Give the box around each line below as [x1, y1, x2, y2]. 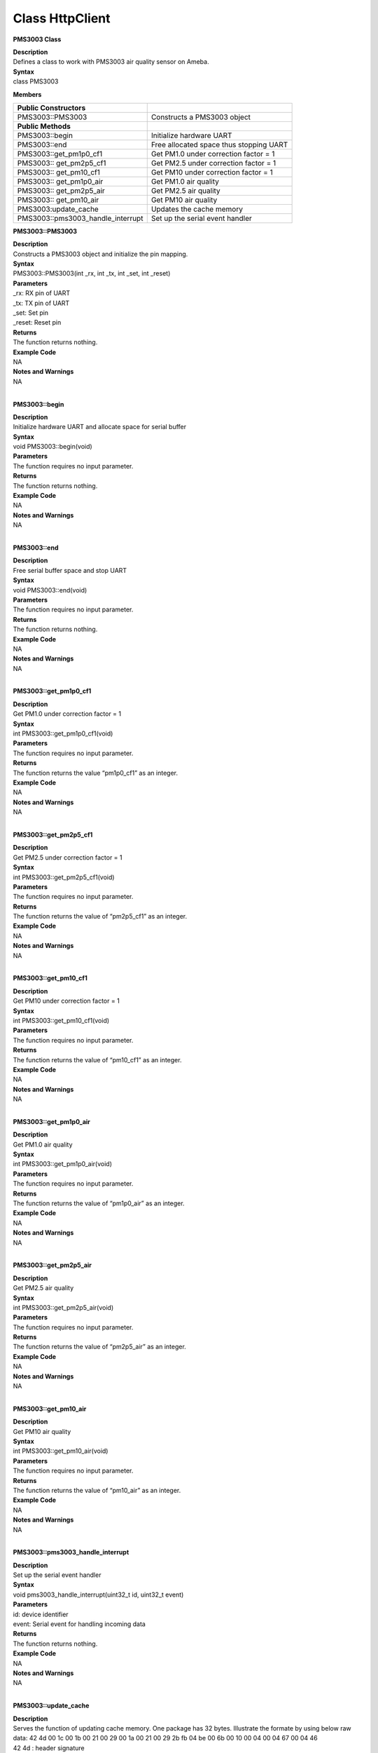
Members [13, 90, 42, 98]
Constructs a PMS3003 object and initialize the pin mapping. [13, 250, 188, 258]
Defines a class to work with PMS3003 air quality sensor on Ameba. [13, 57, 209, 66]
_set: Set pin [13, 309, 49, 317]
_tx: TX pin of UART [13, 299, 70, 307]
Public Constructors [17, 102, 86, 112]
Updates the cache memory [150, 204, 243, 214]
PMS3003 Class [13, 35, 62, 43]
